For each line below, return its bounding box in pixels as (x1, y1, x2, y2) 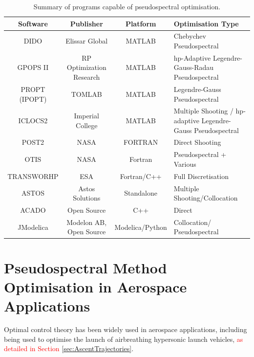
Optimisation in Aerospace (4, 276, 187, 296)
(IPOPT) (19, 93, 47, 104)
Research (73, 72, 100, 82)
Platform (125, 18, 156, 28)
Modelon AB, (66, 217, 107, 227)
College (76, 120, 98, 130)
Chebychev (173, 31, 206, 41)
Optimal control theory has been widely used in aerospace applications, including (4, 324, 247, 334)
